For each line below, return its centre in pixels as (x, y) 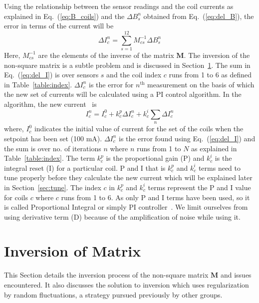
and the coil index (134, 75)
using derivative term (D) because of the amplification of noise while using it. (122, 216)
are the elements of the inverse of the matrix (106, 55)
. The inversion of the (217, 55)
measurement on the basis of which (201, 84)
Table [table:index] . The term (50, 158)
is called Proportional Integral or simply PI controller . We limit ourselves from (126, 207)
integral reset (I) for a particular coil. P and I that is (85, 167)
